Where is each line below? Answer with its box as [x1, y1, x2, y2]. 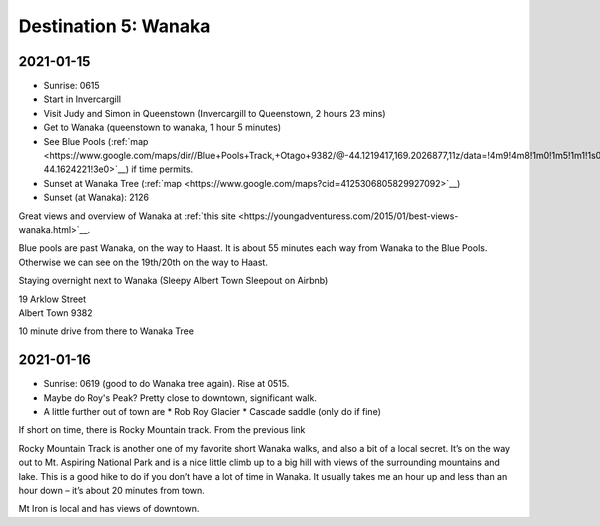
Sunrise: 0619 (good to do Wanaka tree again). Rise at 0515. [43, 378, 290, 390]
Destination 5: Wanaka [18, 15, 211, 37]
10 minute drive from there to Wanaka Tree [18, 325, 195, 337]
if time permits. [131, 163, 194, 175]
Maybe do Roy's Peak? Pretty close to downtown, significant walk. [43, 391, 317, 404]
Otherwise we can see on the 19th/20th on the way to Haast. [18, 256, 269, 268]
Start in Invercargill [43, 93, 122, 105]
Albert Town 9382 [18, 306, 94, 319]
